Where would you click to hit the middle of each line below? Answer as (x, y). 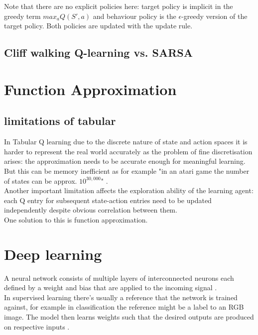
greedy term (22, 16)
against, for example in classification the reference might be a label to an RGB (124, 307)
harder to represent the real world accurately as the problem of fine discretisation (128, 151)
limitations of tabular (60, 121)
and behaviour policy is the (134, 16)
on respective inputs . (37, 326)
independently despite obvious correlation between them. (91, 210)
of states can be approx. (41, 180)
